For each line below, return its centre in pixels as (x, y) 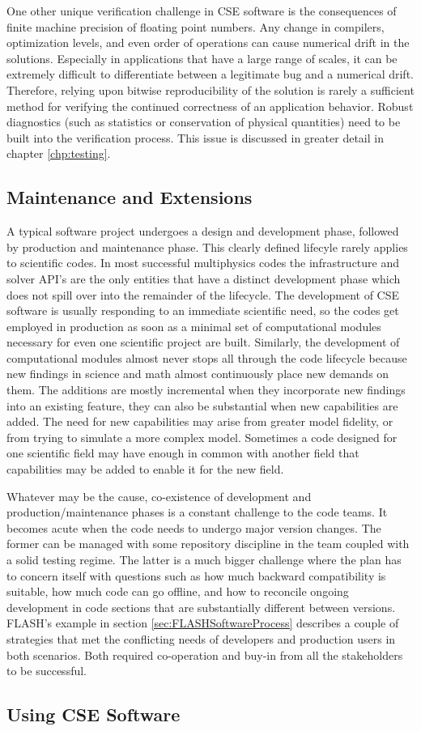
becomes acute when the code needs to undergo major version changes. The (194, 527)
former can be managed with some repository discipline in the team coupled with (208, 544)
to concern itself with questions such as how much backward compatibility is (196, 575)
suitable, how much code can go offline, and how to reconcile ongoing (178, 591)
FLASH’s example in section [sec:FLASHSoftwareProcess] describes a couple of (203, 623)
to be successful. (47, 671)
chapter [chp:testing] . (59, 153)
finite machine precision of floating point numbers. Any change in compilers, (196, 26)
